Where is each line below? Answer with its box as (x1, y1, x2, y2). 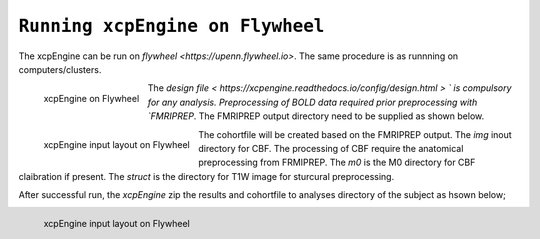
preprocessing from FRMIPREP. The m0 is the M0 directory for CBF (198, 156, 476, 169)
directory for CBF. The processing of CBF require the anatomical (198, 142, 464, 154)
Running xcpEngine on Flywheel (18, 15, 325, 37)
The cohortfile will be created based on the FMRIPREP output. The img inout (198, 128, 512, 140)
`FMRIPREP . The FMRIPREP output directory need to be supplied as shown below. (147, 110, 485, 122)
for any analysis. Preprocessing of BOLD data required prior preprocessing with (147, 96, 478, 108)
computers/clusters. (18, 63, 102, 75)
